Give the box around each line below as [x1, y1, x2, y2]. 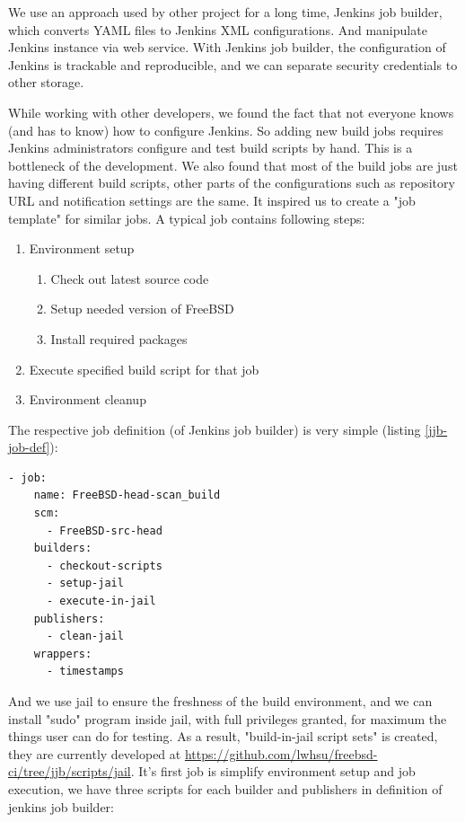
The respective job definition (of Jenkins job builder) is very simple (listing [8, 420, 421, 438]
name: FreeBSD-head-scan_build [33, 489, 221, 502]
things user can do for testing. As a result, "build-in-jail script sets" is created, [8, 727, 438, 746]
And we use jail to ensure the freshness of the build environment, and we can [8, 692, 433, 710]
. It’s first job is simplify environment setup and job [130, 762, 416, 781]
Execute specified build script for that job [29, 359, 259, 378]
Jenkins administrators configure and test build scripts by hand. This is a [8, 138, 413, 157]
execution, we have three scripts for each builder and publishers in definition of [8, 779, 443, 798]
